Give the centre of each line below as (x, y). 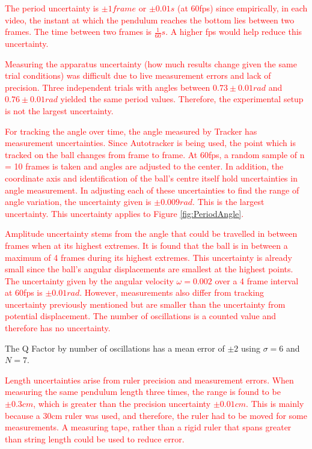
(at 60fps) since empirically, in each (242, 8)
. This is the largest (228, 202)
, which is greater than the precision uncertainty (122, 404)
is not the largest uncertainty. (59, 110)
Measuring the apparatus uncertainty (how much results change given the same (151, 63)
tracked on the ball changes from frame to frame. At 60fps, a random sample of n (155, 154)
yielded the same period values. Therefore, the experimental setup (182, 99)
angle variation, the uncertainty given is (78, 202)
